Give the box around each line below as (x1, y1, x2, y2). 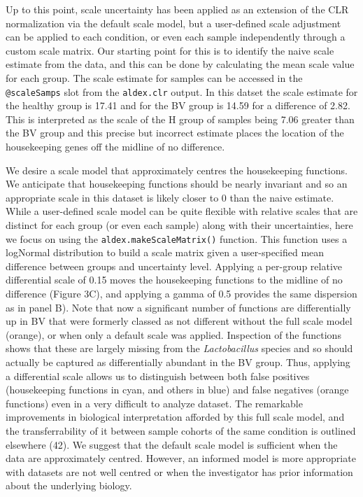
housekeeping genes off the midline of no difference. (6, 139, 225, 153)
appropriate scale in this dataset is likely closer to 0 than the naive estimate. (6, 190, 334, 204)
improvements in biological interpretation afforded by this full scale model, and (6, 409, 345, 424)
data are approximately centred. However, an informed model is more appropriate (6, 451, 356, 465)
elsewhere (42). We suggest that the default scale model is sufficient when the (6, 437, 338, 451)
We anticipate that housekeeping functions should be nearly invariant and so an (6, 176, 348, 191)
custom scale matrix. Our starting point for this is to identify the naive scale (6, 43, 334, 57)
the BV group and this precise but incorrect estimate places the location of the (6, 125, 344, 140)
